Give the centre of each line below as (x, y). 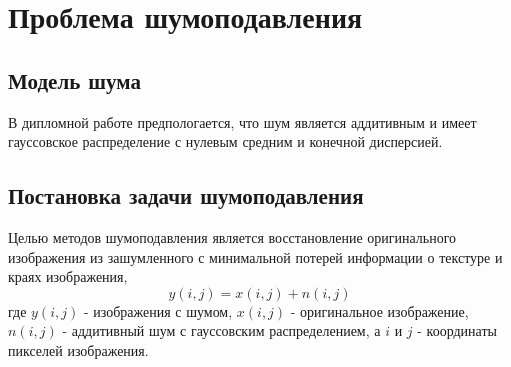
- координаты (457, 330)
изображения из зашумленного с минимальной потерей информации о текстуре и (255, 256)
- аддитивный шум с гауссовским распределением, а (221, 330)
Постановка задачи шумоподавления (186, 195)
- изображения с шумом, (158, 310)
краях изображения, (68, 276)
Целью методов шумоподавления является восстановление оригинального (232, 236)
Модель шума (74, 79)
